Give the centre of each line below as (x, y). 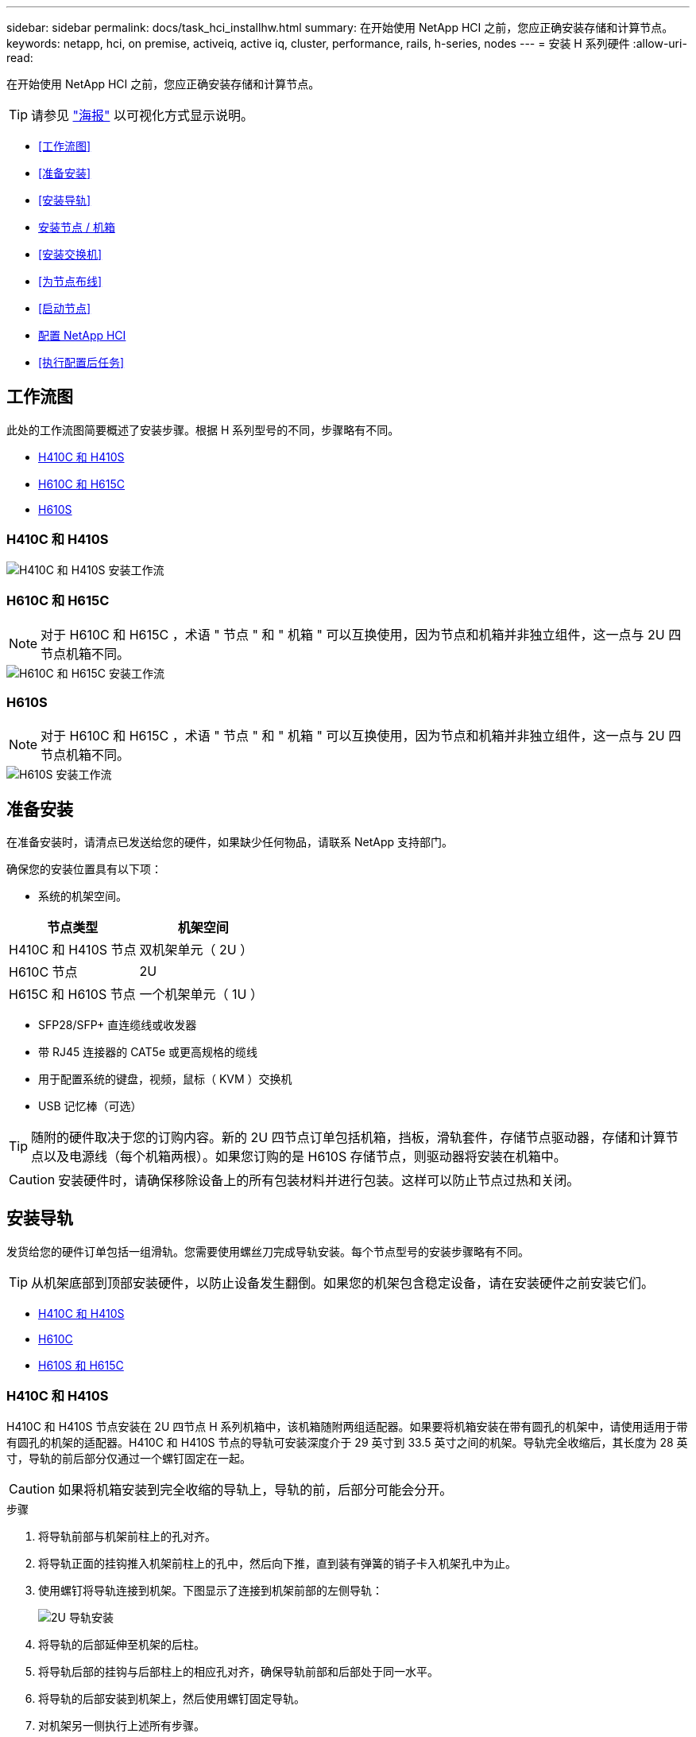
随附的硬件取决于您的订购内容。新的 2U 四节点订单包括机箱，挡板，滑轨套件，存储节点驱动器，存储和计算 (348, 1137)
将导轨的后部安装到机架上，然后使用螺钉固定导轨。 (172, 1698)
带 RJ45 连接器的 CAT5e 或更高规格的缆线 (148, 1051)
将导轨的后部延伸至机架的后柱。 (122, 1644)
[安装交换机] (70, 254)
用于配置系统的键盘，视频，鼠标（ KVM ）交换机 (165, 1078)
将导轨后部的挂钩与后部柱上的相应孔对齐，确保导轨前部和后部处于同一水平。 (238, 1671)
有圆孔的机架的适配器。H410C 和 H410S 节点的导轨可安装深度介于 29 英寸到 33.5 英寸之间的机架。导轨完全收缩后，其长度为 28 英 (347, 1442)
